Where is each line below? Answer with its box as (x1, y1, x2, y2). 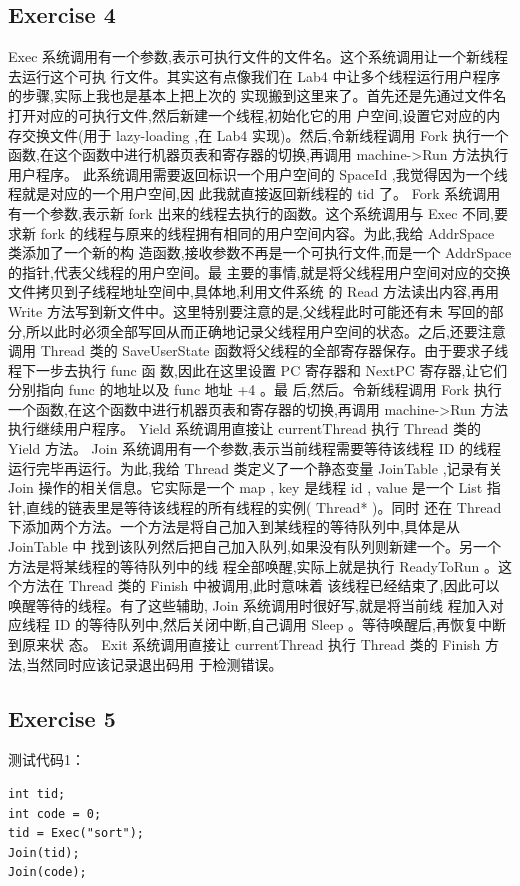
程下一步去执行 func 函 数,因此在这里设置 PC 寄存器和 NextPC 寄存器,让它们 (8, 359, 508, 380)
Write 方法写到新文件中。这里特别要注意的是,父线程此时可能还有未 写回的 (8, 300, 490, 321)
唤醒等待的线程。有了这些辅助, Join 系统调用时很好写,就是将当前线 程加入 (8, 594, 490, 615)
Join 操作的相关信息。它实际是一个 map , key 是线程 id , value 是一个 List (8, 477, 483, 498)
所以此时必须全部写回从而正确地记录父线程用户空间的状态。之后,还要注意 (25, 320, 506, 341)
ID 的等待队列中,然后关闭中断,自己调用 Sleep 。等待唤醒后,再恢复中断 (54, 614, 506, 635)
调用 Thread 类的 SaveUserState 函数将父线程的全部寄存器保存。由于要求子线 (8, 340, 509, 361)
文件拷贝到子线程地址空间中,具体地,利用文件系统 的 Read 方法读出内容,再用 (8, 281, 499, 302)
